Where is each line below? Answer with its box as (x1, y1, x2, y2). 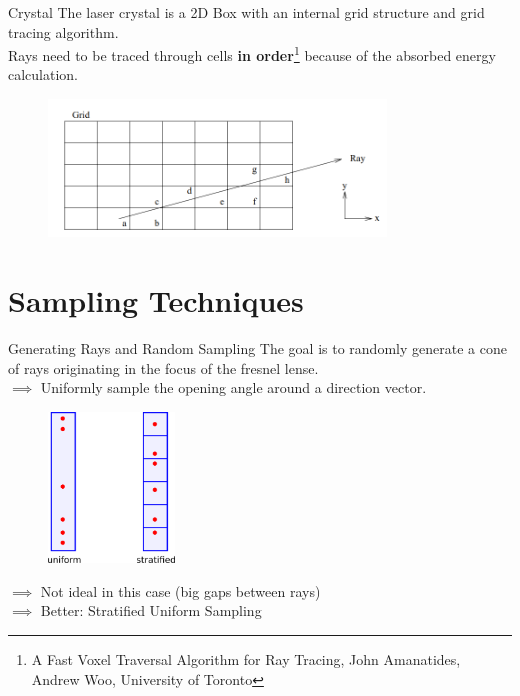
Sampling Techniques (8, 280, 304, 321)
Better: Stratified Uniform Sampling (40, 600, 262, 621)
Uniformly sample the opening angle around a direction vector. (40, 377, 427, 398)
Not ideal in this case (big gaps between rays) (40, 580, 321, 601)
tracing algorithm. (8, 21, 119, 42)
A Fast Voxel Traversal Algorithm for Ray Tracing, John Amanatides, (31, 648, 461, 669)
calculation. (8, 64, 79, 85)
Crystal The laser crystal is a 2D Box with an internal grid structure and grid (8, 2, 485, 22)
